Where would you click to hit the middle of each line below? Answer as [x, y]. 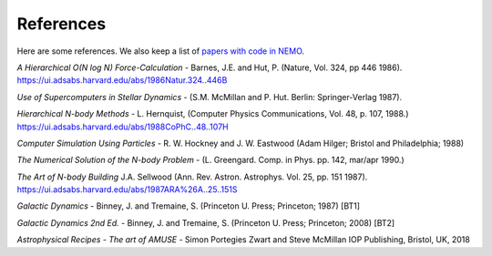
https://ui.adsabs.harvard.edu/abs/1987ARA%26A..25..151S [127, 189]
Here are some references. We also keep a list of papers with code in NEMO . [161, 51]
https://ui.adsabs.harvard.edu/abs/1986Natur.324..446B [122, 80]
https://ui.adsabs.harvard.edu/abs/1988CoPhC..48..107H [123, 127]
